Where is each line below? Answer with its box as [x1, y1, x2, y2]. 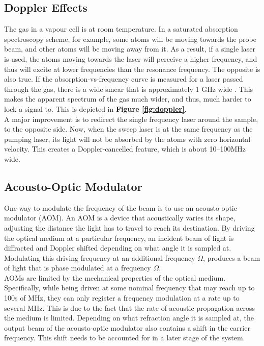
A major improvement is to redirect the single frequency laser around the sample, [4, 113, 258, 124]
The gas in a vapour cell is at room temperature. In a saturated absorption [4, 23, 238, 34]
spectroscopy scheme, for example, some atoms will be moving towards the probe [4, 33, 256, 44]
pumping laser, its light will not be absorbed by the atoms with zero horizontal [4, 133, 251, 144]
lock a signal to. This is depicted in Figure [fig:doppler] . [4, 103, 187, 114]
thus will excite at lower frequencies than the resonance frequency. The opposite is [4, 63, 260, 74]
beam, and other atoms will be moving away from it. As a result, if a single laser [4, 43, 256, 54]
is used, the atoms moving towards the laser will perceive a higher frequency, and [4, 53, 257, 64]
